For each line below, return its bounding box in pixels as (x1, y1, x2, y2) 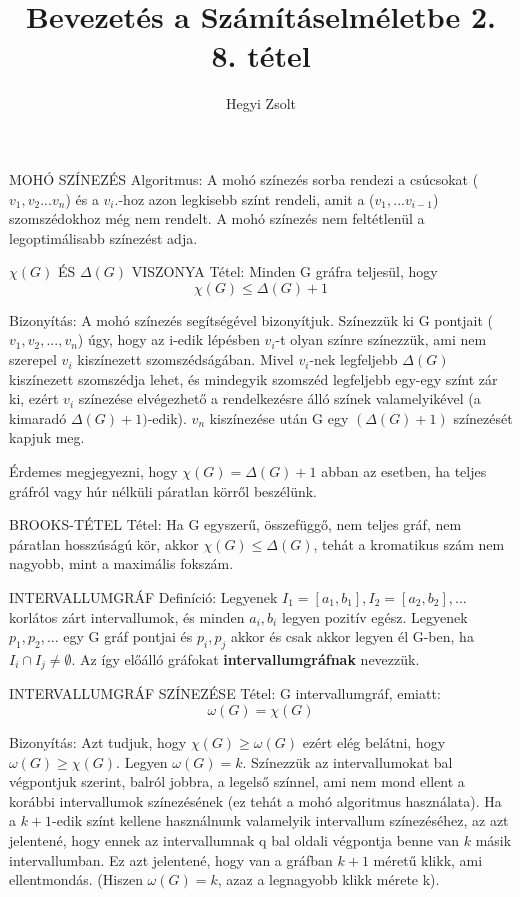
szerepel (9, 349, 57, 370)
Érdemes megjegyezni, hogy (9, 461, 178, 482)
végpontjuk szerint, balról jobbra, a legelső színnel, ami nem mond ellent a (9, 771, 465, 792)
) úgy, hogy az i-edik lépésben (77, 329, 260, 350)
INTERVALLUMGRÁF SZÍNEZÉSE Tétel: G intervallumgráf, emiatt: (9, 683, 441, 704)
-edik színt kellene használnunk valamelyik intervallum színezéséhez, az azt (52, 810, 509, 831)
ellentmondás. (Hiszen (9, 869, 143, 890)
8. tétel (211, 35, 311, 76)
